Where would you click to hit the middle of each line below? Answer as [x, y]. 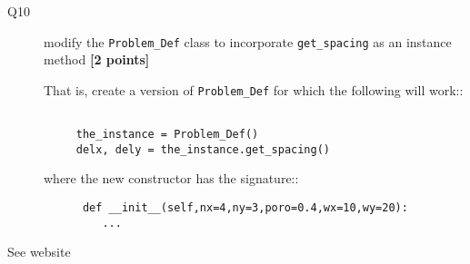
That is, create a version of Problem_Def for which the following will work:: [254, 89]
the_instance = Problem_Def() [167, 135]
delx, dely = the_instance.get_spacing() [203, 149]
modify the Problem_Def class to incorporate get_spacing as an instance [248, 41]
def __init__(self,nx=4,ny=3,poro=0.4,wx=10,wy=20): [245, 208]
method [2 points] [97, 59]
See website [39, 252]
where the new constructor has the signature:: [171, 178]
